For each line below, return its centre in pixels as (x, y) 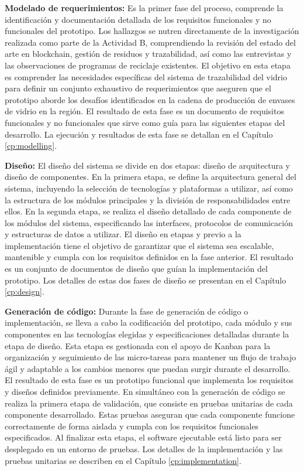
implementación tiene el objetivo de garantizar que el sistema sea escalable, (139, 245)
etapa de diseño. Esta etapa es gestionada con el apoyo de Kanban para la (138, 345)
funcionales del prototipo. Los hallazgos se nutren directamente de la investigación (152, 31)
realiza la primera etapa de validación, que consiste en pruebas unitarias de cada (149, 403)
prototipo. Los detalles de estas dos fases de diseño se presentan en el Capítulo (146, 280)
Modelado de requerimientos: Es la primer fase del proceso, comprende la (144, 8)
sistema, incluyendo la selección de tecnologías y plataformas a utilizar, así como (149, 188)
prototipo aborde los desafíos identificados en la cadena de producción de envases (150, 99)
